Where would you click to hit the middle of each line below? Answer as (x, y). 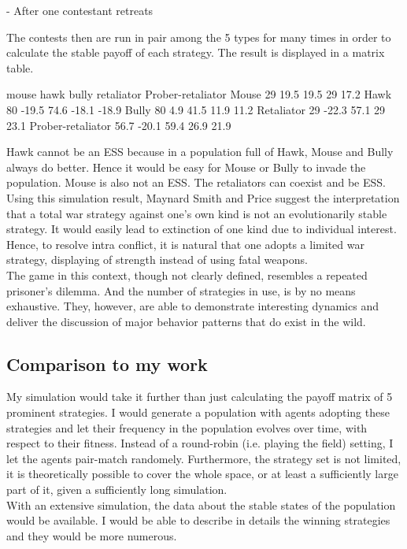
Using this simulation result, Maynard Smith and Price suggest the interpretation (203, 197)
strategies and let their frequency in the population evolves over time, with (187, 427)
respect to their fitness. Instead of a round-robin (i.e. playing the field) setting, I (200, 443)
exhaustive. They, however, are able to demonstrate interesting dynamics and (192, 306)
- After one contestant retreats (80, 10)
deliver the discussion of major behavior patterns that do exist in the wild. (186, 321)
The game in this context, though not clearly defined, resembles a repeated (187, 274)
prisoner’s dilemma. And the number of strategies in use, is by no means (181, 290)
